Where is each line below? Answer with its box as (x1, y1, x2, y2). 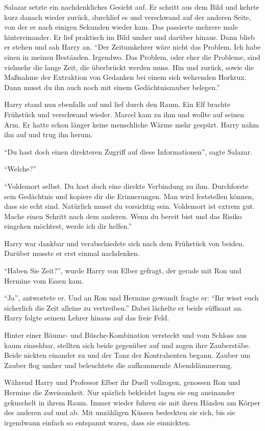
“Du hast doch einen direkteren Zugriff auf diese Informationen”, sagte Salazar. (4, 146, 252, 157)
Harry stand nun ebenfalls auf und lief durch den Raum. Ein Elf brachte (4, 99, 231, 110)
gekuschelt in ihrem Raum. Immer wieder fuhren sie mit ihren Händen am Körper (4, 397, 260, 407)
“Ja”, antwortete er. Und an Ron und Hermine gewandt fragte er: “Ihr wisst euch (4, 292, 259, 303)
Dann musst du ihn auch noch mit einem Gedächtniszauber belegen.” (4, 81, 220, 92)
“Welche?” (4, 163, 36, 174)
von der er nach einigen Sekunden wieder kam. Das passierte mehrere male (4, 21, 238, 32)
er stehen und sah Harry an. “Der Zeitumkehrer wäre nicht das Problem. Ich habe (4, 41, 261, 52)
